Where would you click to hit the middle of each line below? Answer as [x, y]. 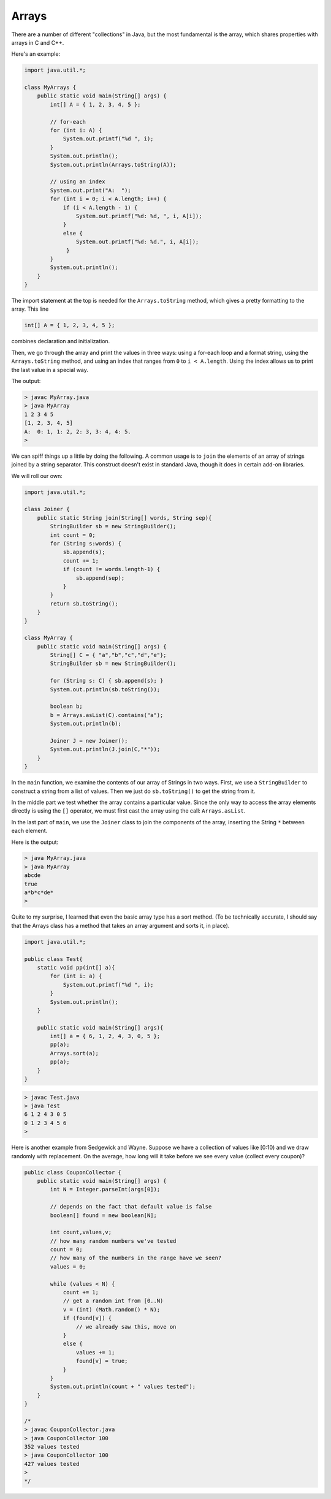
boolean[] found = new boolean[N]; [104, 1215]
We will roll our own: [37, 476]
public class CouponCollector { [73, 1172]
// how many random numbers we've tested [113, 1241]
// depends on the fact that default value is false [131, 1207]
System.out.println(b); [86, 724]
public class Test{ [53, 959]
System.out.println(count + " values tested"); [123, 1387]
